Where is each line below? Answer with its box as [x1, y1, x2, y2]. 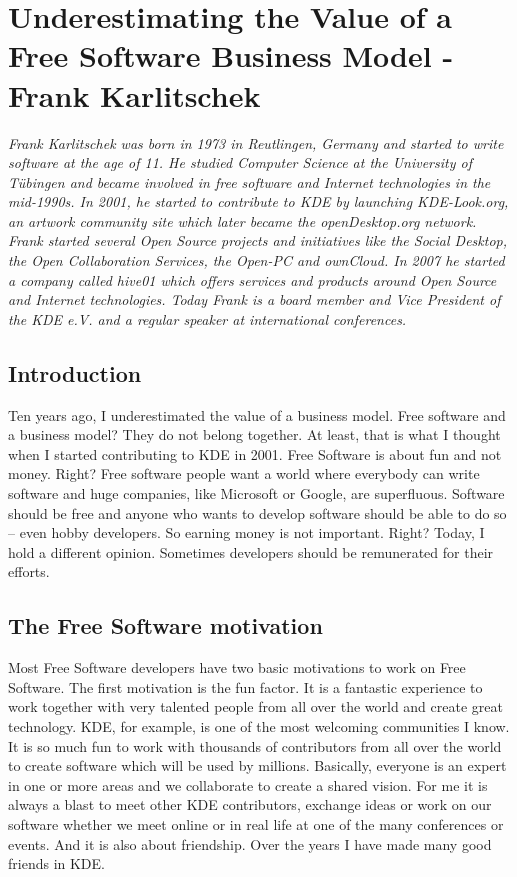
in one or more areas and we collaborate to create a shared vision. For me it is [8, 774, 488, 795]
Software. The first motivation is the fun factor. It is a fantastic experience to [8, 676, 483, 697]
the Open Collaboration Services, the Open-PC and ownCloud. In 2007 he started [8, 250, 505, 271]
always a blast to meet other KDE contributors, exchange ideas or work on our [8, 794, 492, 815]
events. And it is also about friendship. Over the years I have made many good [8, 833, 492, 854]
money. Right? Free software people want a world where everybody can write [8, 463, 480, 484]
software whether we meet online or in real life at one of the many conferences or [8, 813, 504, 834]
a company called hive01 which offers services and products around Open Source [8, 269, 497, 290]
